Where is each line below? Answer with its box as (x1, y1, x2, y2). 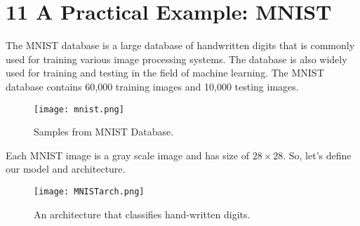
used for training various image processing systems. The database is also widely (6, 51, 347, 66)
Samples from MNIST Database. (34, 124, 174, 139)
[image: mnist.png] (34, 104, 124, 114)
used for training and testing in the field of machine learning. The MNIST (6, 65, 324, 80)
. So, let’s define (283, 147, 352, 162)
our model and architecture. (6, 161, 126, 176)
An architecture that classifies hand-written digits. (34, 206, 251, 221)
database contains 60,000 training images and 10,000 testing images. (6, 79, 299, 93)
